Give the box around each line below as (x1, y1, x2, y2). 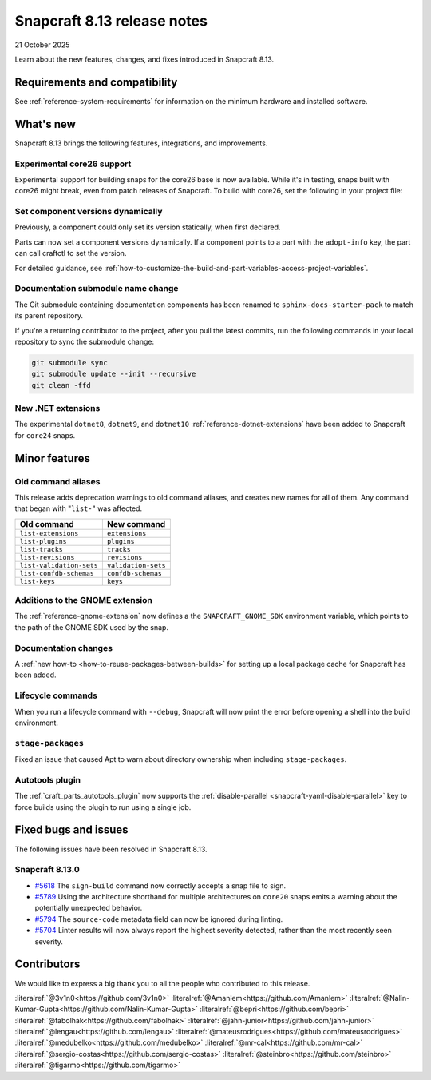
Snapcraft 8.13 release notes (14, 12, 208, 30)
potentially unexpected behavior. (34, 903, 143, 913)
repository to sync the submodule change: (14, 337, 155, 346)
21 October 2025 (14, 40, 70, 50)
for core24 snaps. (14, 430, 76, 440)
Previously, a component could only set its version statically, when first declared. (14, 222, 281, 232)
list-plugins (19, 536, 67, 545)
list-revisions (19, 552, 75, 561)
